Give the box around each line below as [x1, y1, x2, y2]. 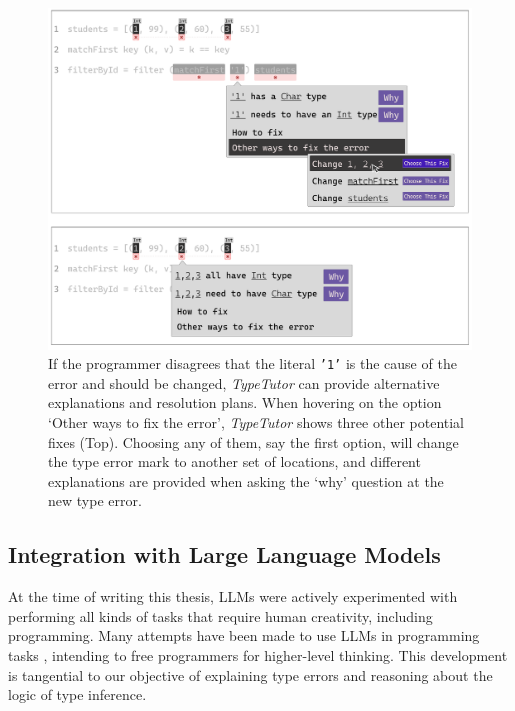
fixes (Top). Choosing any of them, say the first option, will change [48, 431, 459, 452]
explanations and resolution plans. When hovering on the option [48, 392, 442, 413]
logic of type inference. [8, 684, 147, 705]
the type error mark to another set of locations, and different [48, 451, 421, 472]
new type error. [48, 490, 142, 511]
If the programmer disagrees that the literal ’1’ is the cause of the [48, 353, 457, 374]
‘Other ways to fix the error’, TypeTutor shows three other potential [48, 412, 465, 433]
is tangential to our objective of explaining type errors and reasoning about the [8, 664, 493, 685]
